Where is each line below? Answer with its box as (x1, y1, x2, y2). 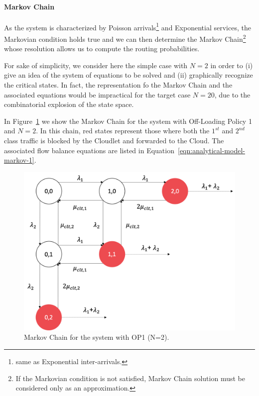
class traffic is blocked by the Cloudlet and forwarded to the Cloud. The (4, 135, 224, 146)
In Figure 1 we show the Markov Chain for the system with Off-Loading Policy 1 (4, 115, 252, 126)
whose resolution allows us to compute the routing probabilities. (4, 43, 200, 54)
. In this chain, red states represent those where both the (36, 125, 210, 136)
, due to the (214, 89, 251, 99)
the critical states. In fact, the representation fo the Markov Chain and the (4, 80, 233, 90)
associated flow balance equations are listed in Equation (4, 145, 174, 155)
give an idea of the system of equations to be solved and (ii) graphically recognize (4, 70, 253, 80)
